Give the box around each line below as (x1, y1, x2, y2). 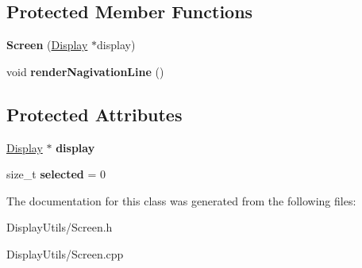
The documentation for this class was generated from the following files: (6, 192, 356, 209)
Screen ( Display (6, 36, 88, 53)
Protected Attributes (6, 101, 183, 126)
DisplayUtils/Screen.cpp (6, 245, 124, 262)
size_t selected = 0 (6, 166, 106, 182)
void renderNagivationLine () (6, 63, 164, 79)
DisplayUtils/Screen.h (6, 219, 113, 235)
